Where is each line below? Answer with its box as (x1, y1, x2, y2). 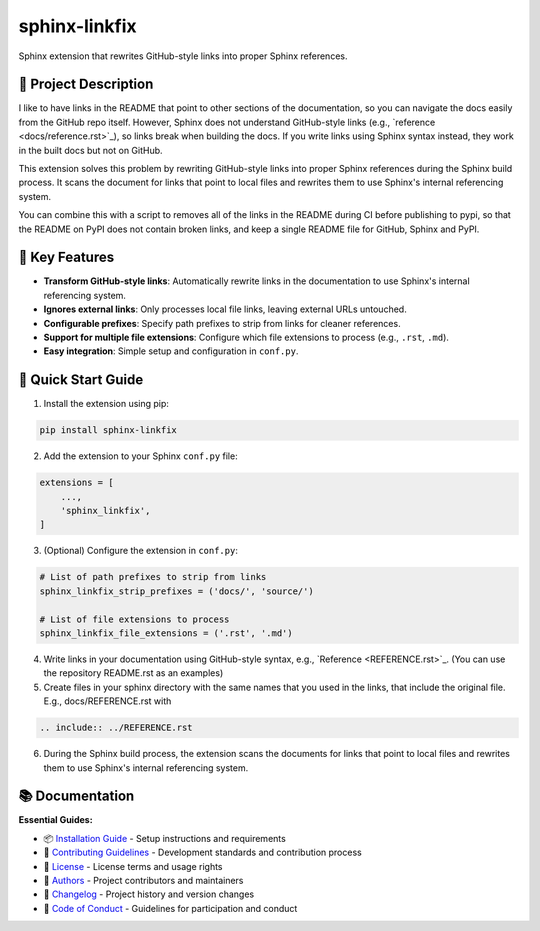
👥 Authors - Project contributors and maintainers (43, 874, 244, 886)
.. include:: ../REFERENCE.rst (39, 722, 194, 734)
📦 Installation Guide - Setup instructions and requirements (43, 832, 287, 844)
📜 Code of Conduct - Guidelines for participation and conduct (43, 902, 298, 914)
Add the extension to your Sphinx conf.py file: (43, 450, 239, 462)
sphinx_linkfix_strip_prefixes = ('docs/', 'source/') (39, 585, 314, 597)
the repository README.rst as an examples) (43, 667, 224, 679)
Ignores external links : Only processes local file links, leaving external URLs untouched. (43, 303, 407, 315)
